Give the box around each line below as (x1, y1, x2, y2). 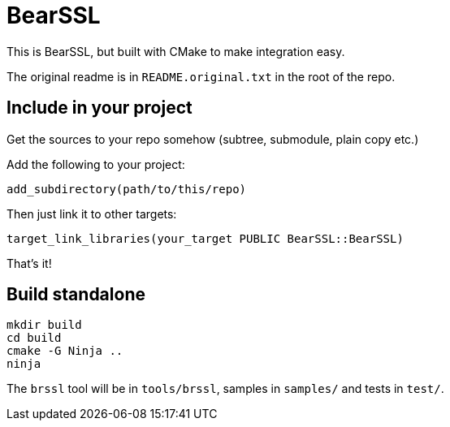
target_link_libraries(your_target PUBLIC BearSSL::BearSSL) (6, 231, 404, 245)
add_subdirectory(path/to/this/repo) (6, 182, 247, 196)
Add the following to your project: (6, 157, 185, 171)
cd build (6, 331, 62, 345)
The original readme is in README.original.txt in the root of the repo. (6, 69, 396, 84)
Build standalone (6, 284, 145, 305)
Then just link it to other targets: (6, 206, 177, 221)
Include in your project (6, 97, 193, 119)
